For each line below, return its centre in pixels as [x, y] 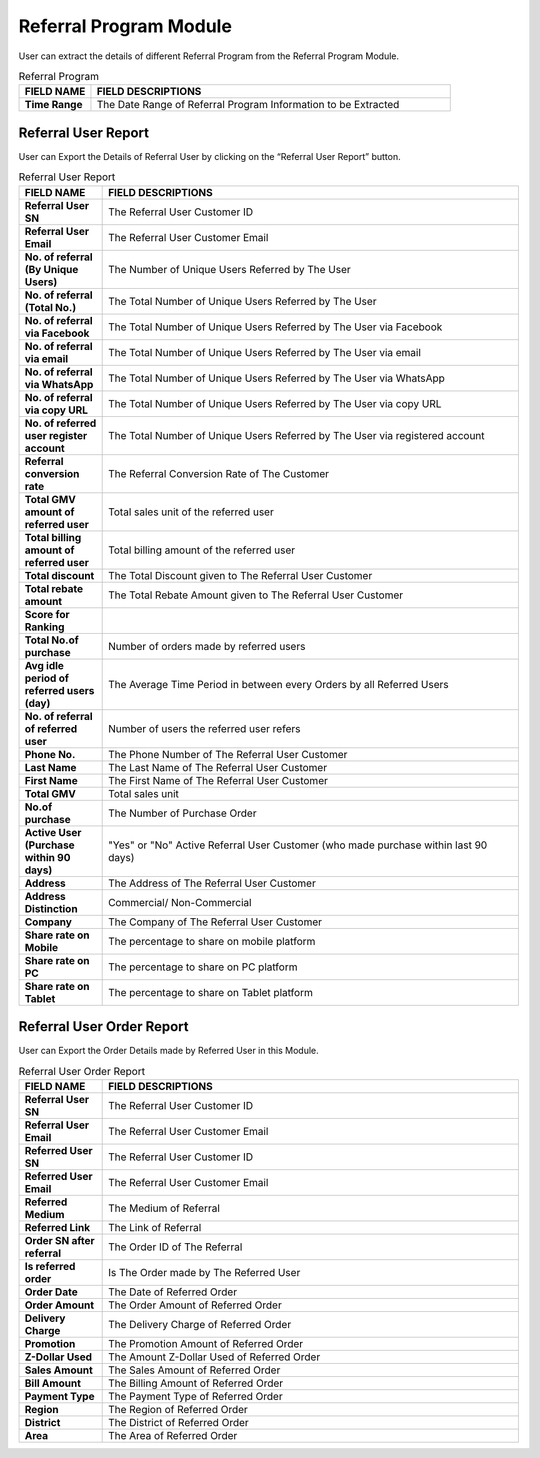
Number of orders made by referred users [207, 646]
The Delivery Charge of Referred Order [200, 1324]
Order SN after [59, 1240]
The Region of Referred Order [178, 1409]
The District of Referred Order [178, 1422]
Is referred [50, 1266]
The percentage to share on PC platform [203, 967]
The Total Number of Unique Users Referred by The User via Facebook [275, 327]
